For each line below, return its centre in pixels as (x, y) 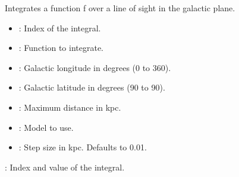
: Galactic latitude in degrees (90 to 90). (92, 87)
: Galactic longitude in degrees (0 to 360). (95, 67)
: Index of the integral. (60, 28)
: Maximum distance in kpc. (70, 107)
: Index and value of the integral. (65, 167)
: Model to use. (46, 127)
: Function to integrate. (61, 48)
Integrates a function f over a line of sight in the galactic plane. (120, 8)
